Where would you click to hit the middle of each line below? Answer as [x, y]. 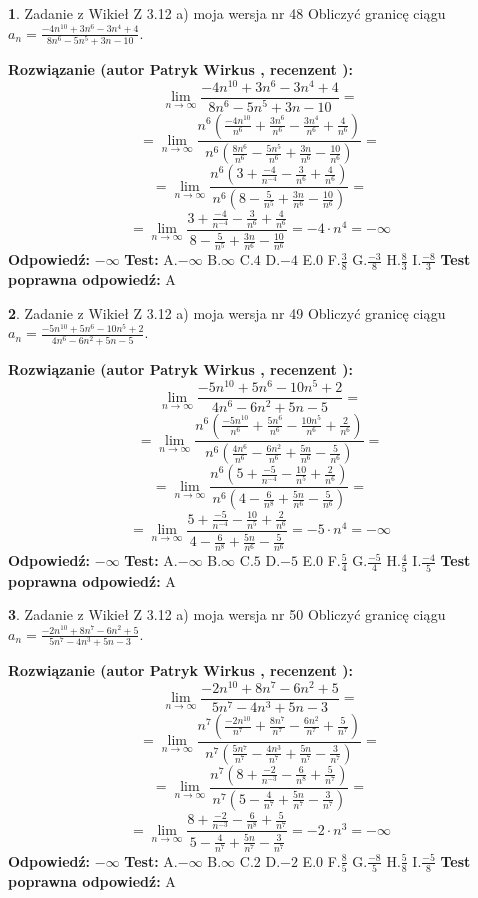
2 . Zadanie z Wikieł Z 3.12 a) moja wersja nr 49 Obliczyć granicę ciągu [227, 312]
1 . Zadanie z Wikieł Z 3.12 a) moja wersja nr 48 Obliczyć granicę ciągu [227, 13]
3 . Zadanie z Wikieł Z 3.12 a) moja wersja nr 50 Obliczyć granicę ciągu [227, 614]
